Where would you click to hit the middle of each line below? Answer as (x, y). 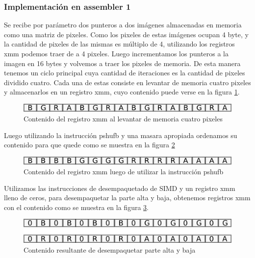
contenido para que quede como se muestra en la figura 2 (89, 145)
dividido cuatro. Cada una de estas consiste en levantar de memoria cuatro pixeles (127, 82)
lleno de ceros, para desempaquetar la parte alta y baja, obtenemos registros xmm (127, 198)
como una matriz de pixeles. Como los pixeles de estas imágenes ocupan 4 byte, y (126, 34)
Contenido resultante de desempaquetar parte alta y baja (110, 249)
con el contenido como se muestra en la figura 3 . (76, 207)
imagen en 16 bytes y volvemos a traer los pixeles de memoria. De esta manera (122, 63)
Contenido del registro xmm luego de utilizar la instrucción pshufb (124, 171)
